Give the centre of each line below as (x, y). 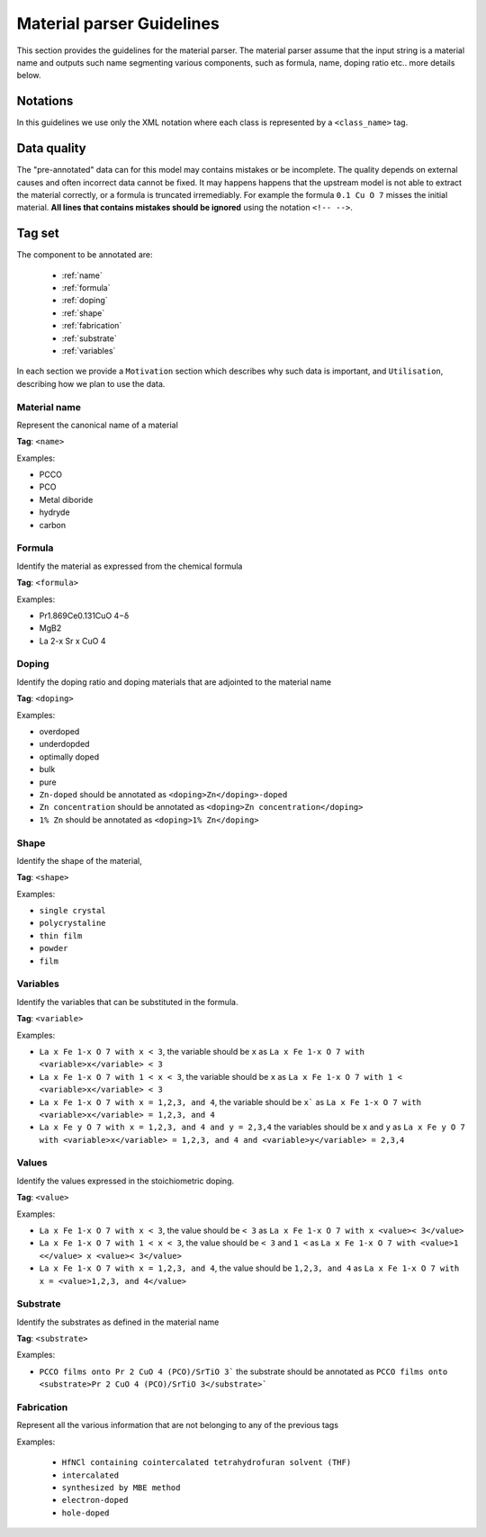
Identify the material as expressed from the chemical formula (130, 566)
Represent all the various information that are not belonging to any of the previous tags (178, 1425)
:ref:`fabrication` (92, 326)
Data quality (51, 148)
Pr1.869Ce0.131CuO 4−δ (84, 616)
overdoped (59, 732)
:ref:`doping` (85, 301)
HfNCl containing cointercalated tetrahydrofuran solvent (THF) (207, 1463)
